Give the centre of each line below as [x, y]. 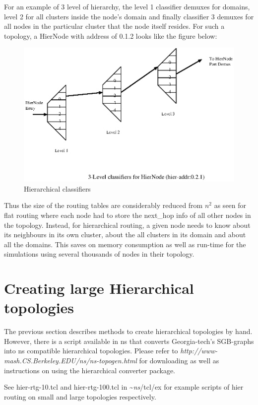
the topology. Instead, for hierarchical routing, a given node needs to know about [127, 225]
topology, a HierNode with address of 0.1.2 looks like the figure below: [111, 35]
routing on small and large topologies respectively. [80, 396]
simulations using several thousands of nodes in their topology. [99, 254]
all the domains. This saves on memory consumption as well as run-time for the [125, 244]
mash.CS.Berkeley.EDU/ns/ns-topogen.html [70, 361]
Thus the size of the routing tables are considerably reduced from [103, 205]
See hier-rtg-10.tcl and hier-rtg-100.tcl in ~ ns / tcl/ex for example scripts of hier [124, 387]
